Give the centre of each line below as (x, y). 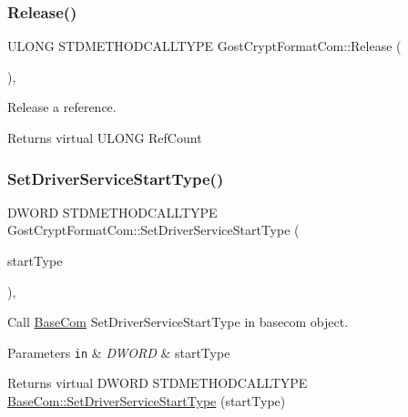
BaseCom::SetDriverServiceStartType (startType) (147, 401)
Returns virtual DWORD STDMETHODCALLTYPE (158, 383)
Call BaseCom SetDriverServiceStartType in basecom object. (178, 322)
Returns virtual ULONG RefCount (105, 137)
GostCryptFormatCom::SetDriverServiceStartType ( (153, 230)
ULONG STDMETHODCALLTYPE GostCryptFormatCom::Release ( (204, 46)
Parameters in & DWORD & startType (119, 352)
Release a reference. (62, 107)
